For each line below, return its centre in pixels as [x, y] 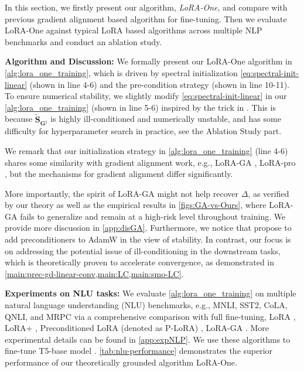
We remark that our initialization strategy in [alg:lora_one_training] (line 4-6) [146, 150]
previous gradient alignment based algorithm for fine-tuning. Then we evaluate [146, 18]
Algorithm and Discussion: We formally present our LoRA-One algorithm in [148, 61]
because [19, 119]
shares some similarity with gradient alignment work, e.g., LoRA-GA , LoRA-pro [150, 162]
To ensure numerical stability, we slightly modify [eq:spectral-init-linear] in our [146, 96]
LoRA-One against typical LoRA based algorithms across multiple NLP [134, 30]
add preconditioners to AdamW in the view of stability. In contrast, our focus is [148, 239]
